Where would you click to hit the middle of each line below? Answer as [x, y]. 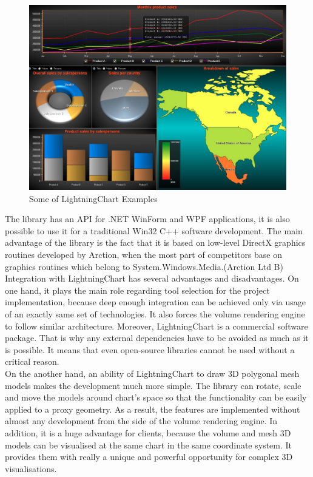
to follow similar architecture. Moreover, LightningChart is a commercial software [156, 326]
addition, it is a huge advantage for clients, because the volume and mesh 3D [148, 432]
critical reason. [32, 361]
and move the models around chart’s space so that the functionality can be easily [156, 397]
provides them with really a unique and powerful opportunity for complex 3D [149, 457]
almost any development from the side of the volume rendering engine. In [141, 421]
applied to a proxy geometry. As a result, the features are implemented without [153, 409]
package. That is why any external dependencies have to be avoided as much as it [157, 338]
